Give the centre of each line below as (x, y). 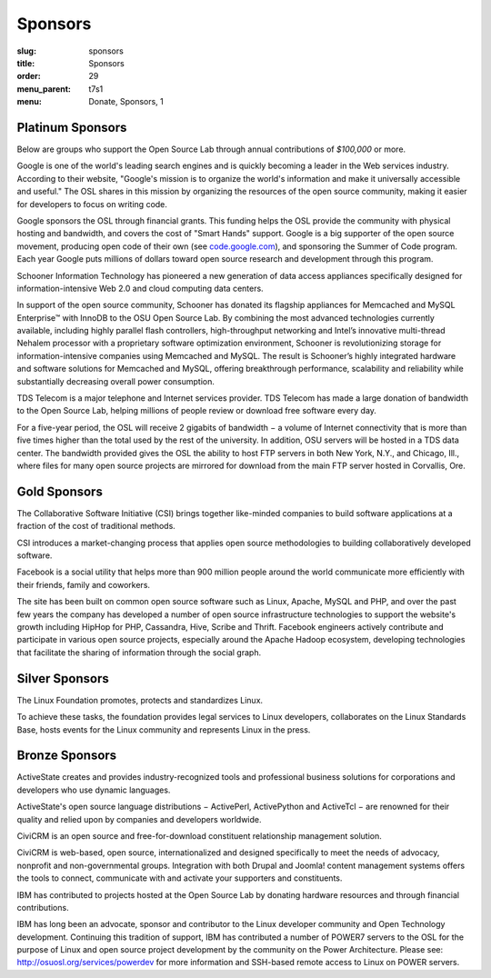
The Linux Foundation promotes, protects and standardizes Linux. (140, 700)
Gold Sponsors (60, 491)
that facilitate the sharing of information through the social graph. (139, 652)
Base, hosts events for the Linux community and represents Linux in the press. (164, 729)
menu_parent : (44, 89)
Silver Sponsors (63, 679)
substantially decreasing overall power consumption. (116, 381)
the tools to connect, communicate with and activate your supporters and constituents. (180, 878)
